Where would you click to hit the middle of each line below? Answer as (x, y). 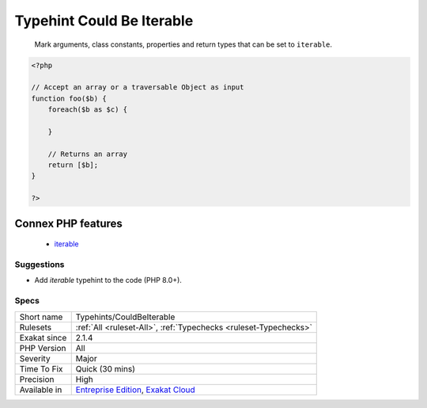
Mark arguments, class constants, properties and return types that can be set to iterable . (183, 44)
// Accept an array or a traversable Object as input (138, 88)
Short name (41, 317)
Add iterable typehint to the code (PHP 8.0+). (108, 280)
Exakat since (43, 337)
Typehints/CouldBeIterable (125, 317)
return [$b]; (73, 165)
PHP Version (43, 348)
